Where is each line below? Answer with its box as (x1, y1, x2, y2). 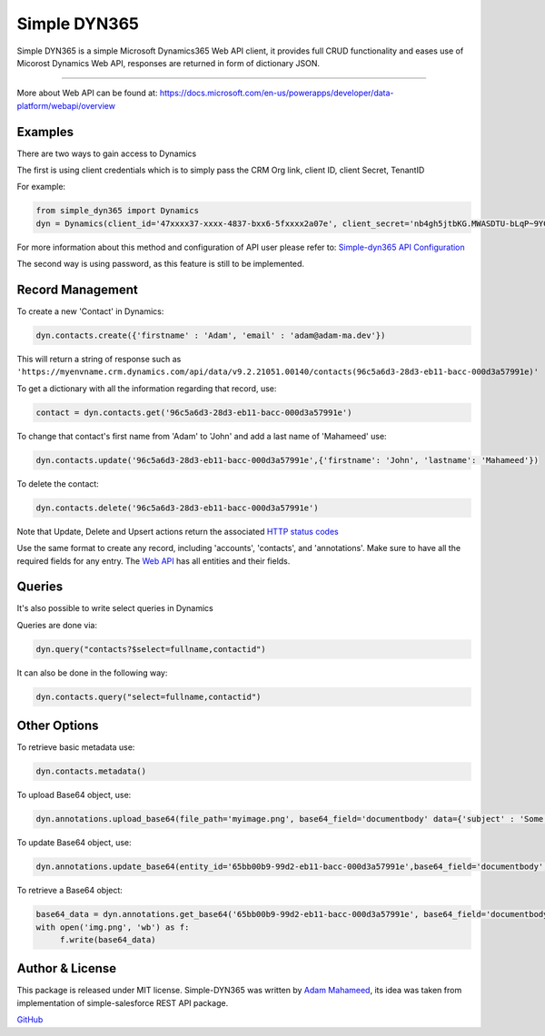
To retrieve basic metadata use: (16, 742, 135, 753)
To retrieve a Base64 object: (16, 885, 123, 896)
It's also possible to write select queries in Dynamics (16, 603, 213, 614)
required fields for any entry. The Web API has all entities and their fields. (16, 555, 291, 567)
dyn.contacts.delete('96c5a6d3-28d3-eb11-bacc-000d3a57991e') (35, 502, 319, 513)
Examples (16, 123, 74, 140)
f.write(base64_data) (59, 934, 156, 944)
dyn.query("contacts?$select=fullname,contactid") (35, 644, 267, 654)
